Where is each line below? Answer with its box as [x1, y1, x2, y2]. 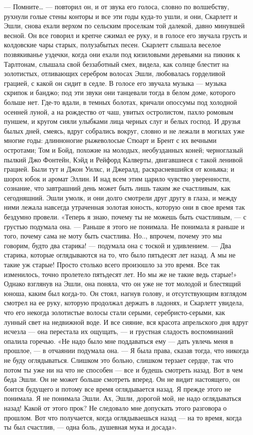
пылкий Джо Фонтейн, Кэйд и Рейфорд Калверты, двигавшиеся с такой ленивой [4, 154, 243, 164]
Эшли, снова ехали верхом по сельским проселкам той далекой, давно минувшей [4, 20, 245, 31]
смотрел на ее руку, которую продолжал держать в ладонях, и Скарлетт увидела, [4, 297, 244, 308]
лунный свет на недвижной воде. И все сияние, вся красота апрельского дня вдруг [4, 316, 249, 327]
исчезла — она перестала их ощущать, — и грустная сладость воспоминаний [4, 326, 234, 336]
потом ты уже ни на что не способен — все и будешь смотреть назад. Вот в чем [4, 364, 243, 375]
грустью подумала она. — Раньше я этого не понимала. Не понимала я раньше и [4, 221, 245, 231]
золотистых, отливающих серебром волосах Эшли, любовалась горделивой [4, 68, 226, 79]
